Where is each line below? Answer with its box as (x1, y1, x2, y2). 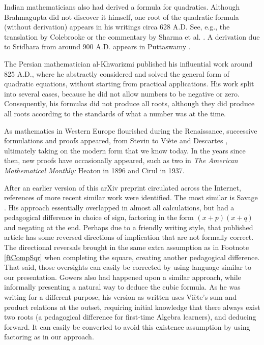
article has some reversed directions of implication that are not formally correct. (4, 232, 254, 242)
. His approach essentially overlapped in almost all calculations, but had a (4, 202, 234, 212)
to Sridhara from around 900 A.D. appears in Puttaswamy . (4, 41, 191, 52)
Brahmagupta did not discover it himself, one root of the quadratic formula (4, 11, 239, 22)
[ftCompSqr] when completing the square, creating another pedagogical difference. (4, 252, 260, 262)
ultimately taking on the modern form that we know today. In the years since (4, 145, 246, 155)
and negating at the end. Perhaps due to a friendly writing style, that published (4, 222, 253, 232)
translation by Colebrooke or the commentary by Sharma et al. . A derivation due (4, 31, 260, 42)
